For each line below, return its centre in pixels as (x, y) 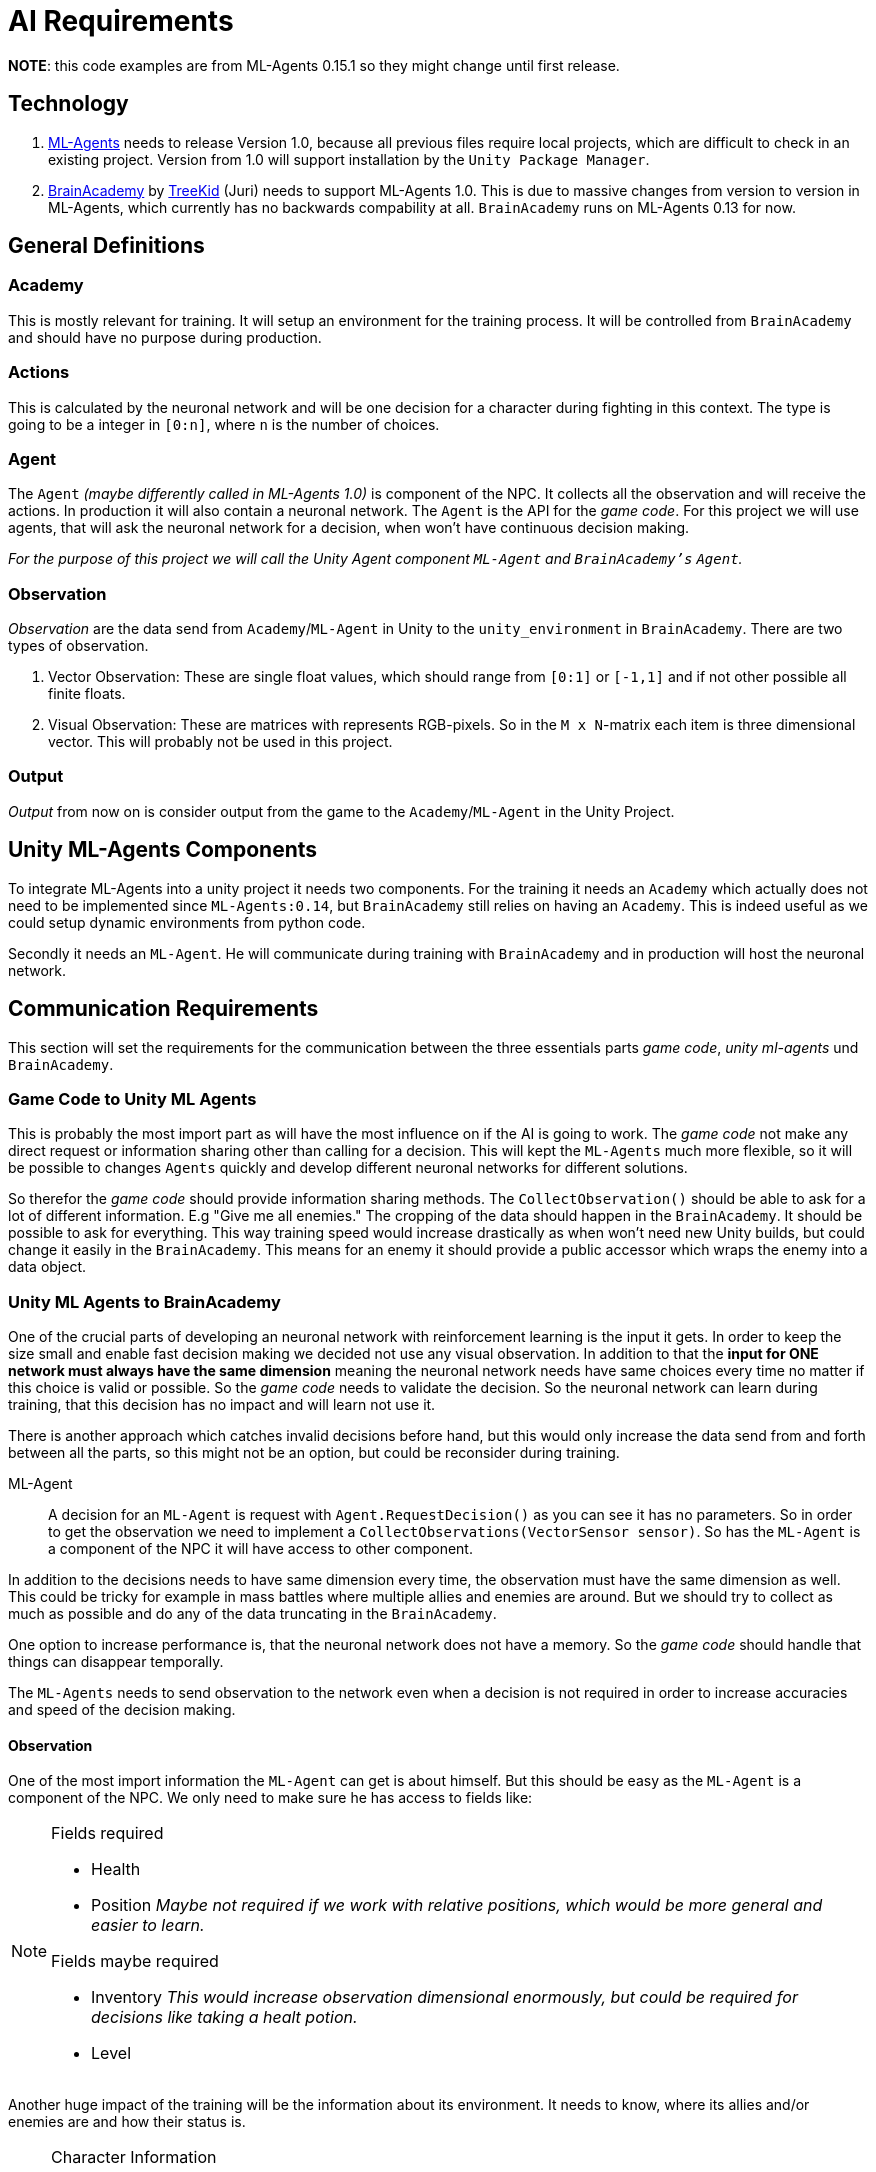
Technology (68, 104)
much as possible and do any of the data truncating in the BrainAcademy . (252, 1613)
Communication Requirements (163, 1009)
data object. (47, 1267)
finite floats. (87, 694)
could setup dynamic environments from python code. (187, 922)
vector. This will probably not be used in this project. (220, 742)
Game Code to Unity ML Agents (132, 1098)
